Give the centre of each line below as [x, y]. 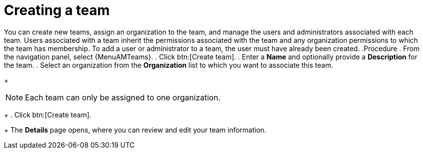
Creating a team [57, 10]
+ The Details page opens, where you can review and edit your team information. [135, 130]
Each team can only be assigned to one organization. [123, 97]
